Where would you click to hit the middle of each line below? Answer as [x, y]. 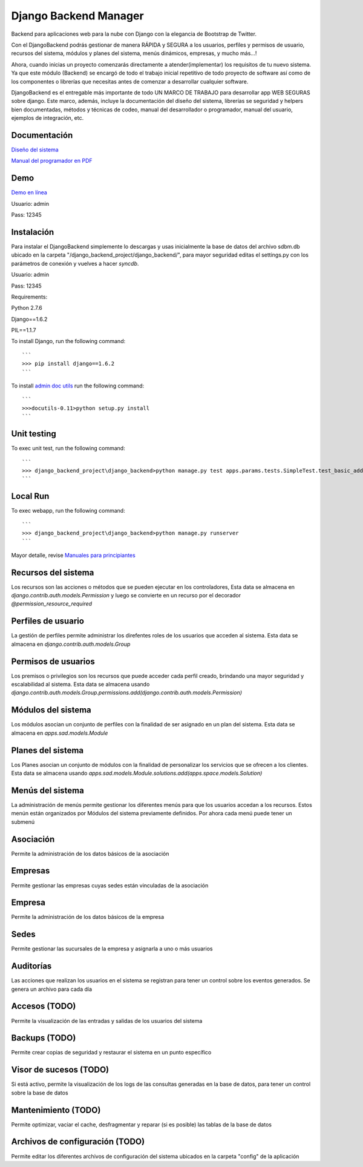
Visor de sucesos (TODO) [60, 1070]
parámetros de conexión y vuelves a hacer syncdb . [75, 263]
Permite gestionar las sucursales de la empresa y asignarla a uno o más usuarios [112, 949]
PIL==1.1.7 [24, 330]
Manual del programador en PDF [52, 161]
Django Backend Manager [78, 16]
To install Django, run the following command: [68, 341]
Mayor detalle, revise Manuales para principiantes [73, 555]
